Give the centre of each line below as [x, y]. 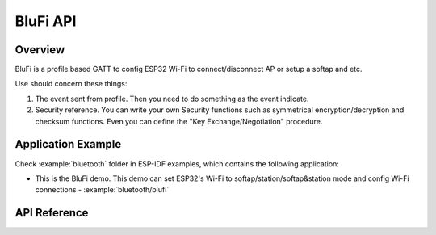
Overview [40, 50]
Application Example [68, 144]
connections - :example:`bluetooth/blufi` [102, 190]
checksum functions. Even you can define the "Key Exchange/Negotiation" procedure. [179, 121]
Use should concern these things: [71, 84]
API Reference [52, 213]
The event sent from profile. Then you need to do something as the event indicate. [172, 99]
